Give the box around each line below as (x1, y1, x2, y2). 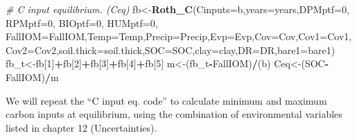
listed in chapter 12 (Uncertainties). (6, 120, 157, 134)
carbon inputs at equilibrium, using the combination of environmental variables (6, 107, 342, 121)
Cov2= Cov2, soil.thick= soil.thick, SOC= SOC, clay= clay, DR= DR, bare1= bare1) (6, 42, 336, 57)
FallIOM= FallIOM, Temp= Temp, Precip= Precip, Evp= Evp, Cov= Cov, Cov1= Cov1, (6, 29, 352, 44)
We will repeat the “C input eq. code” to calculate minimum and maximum (6, 93, 327, 107)
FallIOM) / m (6, 69, 59, 84)
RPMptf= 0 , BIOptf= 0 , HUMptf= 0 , (6, 15, 158, 30)
